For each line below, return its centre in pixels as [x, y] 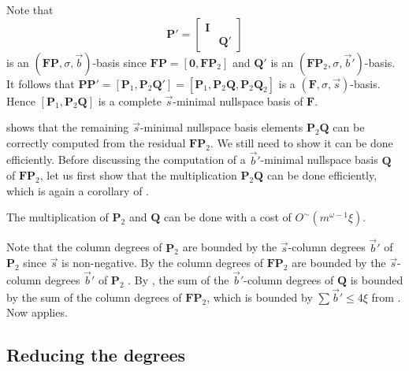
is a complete [130, 100]
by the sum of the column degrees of [94, 297]
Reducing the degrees [96, 355]
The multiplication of [58, 217]
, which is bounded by [260, 297]
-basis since [120, 62]
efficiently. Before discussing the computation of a [126, 160]
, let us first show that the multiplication [138, 175]
